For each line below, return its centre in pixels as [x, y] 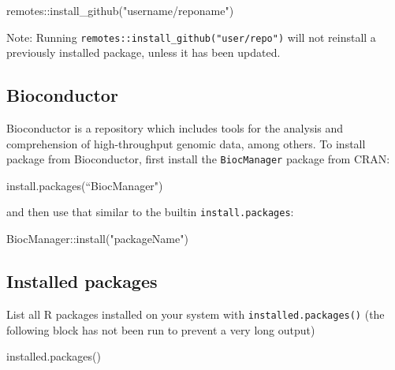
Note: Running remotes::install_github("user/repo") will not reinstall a [191, 37]
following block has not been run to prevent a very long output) [161, 329]
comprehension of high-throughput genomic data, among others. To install [186, 143]
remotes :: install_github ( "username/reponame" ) [120, 10]
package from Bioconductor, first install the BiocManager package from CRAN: [198, 159]
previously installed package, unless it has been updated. [143, 52]
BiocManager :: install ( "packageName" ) [97, 239]
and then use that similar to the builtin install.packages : [150, 212]
